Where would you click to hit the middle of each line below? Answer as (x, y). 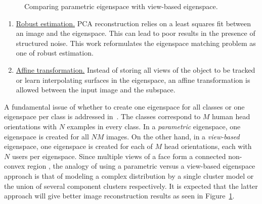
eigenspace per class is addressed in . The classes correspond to (102, 116)
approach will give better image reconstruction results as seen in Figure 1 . (119, 196)
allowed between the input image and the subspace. (96, 90)
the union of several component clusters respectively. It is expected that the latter (131, 186)
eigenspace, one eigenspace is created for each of (78, 146)
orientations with (30, 126)
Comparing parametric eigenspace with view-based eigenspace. (121, 6)
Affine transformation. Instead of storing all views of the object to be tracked (136, 69)
